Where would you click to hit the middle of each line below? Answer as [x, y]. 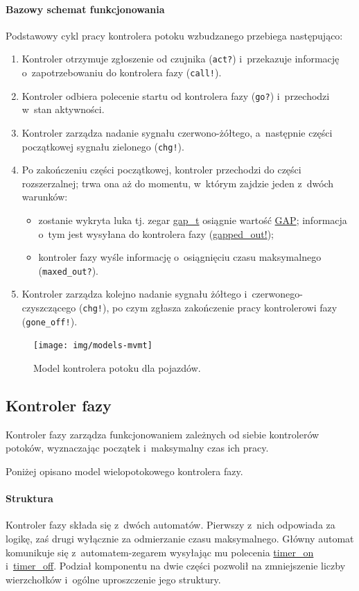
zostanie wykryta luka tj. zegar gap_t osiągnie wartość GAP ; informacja [193, 220]
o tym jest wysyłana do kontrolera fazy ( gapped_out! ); [156, 233]
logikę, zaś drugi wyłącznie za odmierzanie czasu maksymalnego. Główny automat [180, 538]
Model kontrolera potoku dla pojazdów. [117, 367]
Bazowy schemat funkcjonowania [85, 9]
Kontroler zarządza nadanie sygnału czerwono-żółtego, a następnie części [177, 132]
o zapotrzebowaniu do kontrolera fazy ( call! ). [122, 72]
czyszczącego [49, 308]
